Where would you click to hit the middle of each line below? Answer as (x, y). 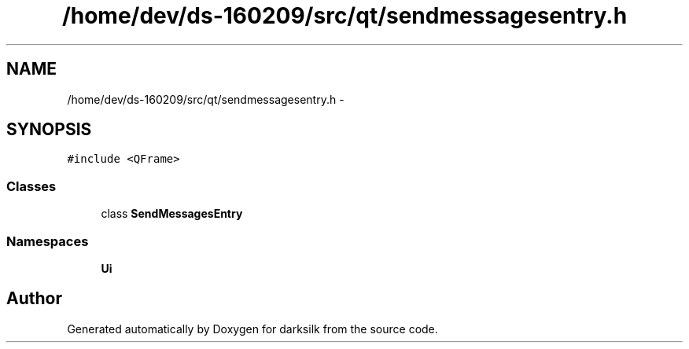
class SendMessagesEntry (172, 214)
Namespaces (48, 241)
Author (34, 299)
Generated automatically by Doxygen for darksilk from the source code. (252, 329)
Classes (31, 186)
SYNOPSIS (49, 130)
